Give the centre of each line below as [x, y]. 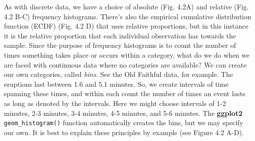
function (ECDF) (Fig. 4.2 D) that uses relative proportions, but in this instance [126, 26]
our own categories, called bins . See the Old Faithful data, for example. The [119, 74]
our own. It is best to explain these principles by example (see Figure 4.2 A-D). [124, 132]
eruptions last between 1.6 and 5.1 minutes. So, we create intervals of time [116, 84]
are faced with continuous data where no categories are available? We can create [125, 64]
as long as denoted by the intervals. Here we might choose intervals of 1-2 [115, 103]
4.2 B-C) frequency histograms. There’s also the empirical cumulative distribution [128, 16]
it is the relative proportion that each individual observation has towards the [120, 35]
